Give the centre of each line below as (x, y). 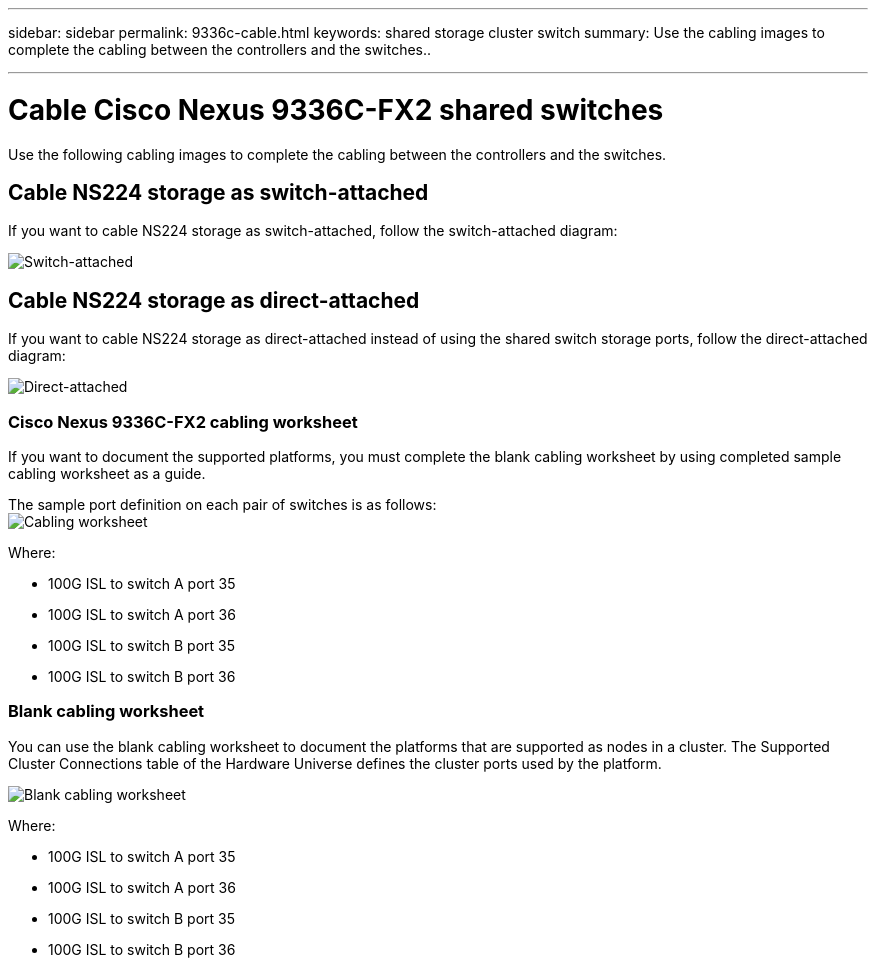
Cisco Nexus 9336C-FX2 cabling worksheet (183, 421)
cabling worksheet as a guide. (107, 473)
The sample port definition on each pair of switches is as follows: (222, 504)
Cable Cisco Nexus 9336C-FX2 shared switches (336, 109)
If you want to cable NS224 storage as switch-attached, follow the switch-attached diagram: (313, 231)
